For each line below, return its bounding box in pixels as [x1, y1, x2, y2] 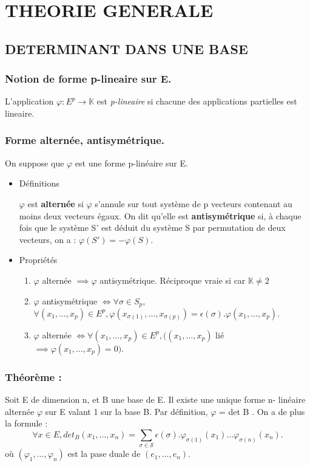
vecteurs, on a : [19, 233, 76, 245]
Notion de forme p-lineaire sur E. [5, 71, 172, 86]
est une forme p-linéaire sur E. [75, 156, 188, 169]
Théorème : [5, 369, 62, 384]
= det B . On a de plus [218, 405, 305, 417]
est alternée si [27, 197, 84, 210]
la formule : [5, 417, 48, 430]
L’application [5, 95, 54, 108]
